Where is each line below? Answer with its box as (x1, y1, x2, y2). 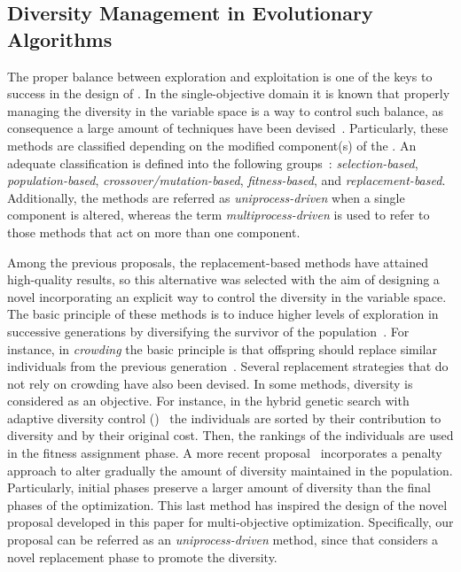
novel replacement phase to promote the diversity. (7, 547, 277, 566)
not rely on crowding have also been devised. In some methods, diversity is (7, 374, 413, 392)
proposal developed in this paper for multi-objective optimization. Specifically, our (7, 513, 454, 531)
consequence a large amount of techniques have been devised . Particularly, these (7, 119, 449, 137)
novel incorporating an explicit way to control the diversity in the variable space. (7, 287, 447, 305)
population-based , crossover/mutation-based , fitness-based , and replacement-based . (7, 171, 446, 189)
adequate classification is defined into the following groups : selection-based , (7, 153, 418, 172)
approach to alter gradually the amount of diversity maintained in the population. (7, 460, 453, 479)
